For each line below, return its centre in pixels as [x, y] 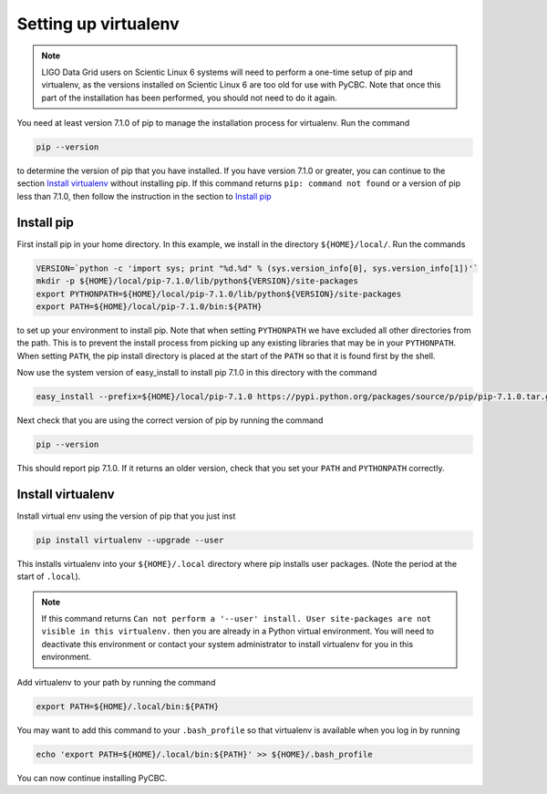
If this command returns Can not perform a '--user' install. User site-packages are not [237, 619]
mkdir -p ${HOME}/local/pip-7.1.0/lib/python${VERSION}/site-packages [197, 281]
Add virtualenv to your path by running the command [116, 682]
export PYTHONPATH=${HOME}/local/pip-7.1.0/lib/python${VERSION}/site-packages [219, 294]
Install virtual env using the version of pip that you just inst [126, 516]
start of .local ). [49, 577]
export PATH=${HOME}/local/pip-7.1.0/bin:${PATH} [149, 306]
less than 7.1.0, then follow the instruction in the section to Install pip [144, 196]
